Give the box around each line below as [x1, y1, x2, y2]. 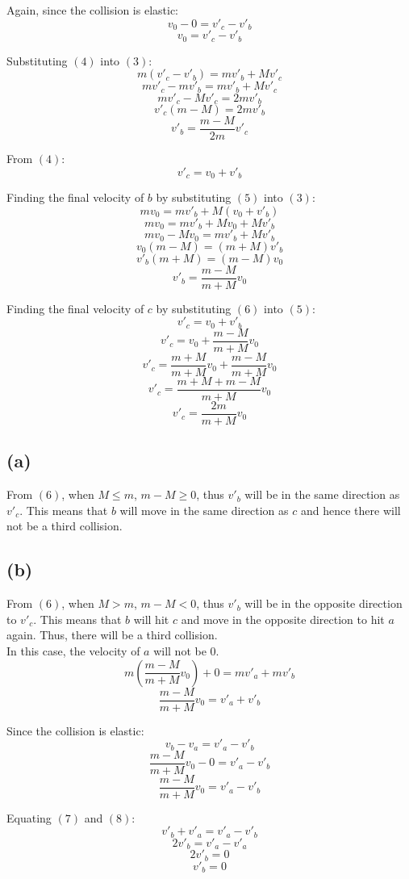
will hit [133, 610, 169, 627]
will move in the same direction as [119, 501, 289, 518]
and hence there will [300, 501, 401, 518]
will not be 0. [153, 642, 219, 659]
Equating [6, 809, 52, 826]
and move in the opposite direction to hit [181, 610, 385, 627]
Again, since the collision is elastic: [6, 2, 179, 18]
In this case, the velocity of [6, 642, 140, 659]
